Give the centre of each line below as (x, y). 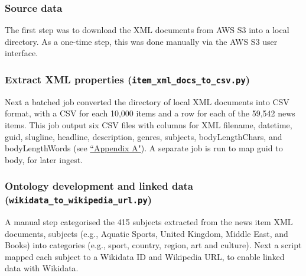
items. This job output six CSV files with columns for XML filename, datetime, (149, 124)
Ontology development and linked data (99, 186)
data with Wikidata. (42, 268)
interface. (22, 53)
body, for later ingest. (44, 159)
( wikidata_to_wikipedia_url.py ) (79, 199)
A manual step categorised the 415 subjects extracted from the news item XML (149, 222)
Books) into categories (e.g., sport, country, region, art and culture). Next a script (153, 245)
